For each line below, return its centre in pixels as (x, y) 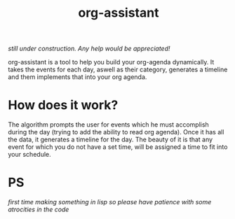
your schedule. (29, 155)
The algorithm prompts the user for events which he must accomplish (108, 125)
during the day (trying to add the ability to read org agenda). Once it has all (116, 132)
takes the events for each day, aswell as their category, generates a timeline (118, 70)
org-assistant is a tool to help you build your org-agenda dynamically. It (111, 62)
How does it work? (63, 105)
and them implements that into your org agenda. (78, 77)
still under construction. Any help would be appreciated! (89, 49)
